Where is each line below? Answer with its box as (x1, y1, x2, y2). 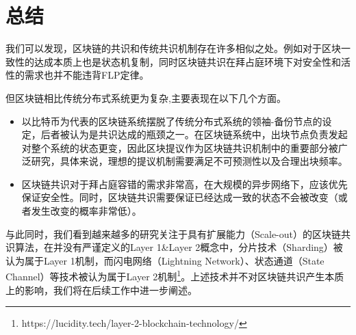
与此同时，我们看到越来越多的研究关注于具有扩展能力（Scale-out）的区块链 (5, 226, 341, 241)
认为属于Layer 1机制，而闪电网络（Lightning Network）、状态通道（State (5, 253, 325, 267)
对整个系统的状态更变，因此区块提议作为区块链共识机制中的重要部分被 (21, 140, 338, 155)
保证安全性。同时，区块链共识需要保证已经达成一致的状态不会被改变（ (21, 190, 338, 204)
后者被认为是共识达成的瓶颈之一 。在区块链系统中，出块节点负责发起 (40, 127, 348, 142)
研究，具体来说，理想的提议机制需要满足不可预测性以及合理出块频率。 (31, 154, 348, 168)
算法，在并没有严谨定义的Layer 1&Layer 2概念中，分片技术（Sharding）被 (14, 240, 343, 254)
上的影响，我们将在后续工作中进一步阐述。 (5, 282, 197, 297)
